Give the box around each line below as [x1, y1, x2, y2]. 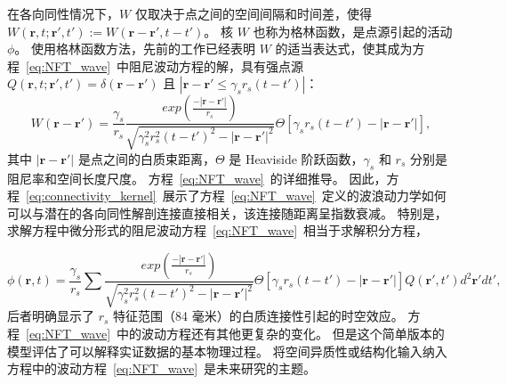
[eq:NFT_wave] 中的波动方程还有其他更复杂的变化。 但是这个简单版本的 [26, 323, 445, 342]
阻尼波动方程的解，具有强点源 [129, 56, 304, 75]
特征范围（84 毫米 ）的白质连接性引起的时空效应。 [113, 306, 404, 325]
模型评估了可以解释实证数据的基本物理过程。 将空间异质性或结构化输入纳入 [7, 341, 447, 360]
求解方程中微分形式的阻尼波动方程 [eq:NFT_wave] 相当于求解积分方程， [7, 221, 429, 240]
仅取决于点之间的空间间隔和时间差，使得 [134, 4, 372, 22]
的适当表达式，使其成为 [275, 39, 413, 58]
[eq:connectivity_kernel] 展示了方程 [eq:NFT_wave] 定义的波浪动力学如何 [26, 186, 447, 205]
